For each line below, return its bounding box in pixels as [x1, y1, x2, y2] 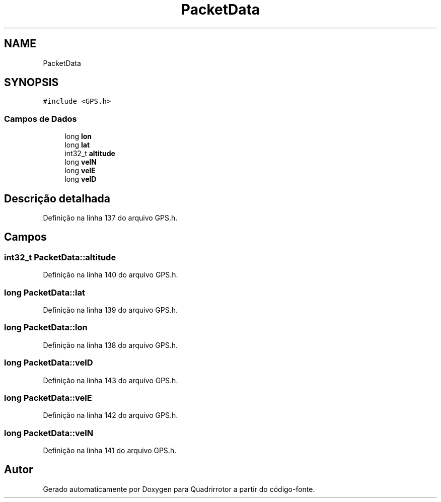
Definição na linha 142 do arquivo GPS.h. [43, 411, 178, 420]
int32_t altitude [64, 149, 115, 158]
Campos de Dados [4, 113, 77, 124]
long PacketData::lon [4, 322, 88, 333]
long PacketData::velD [4, 357, 93, 368]
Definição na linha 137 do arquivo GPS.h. [43, 213, 178, 223]
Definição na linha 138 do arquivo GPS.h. [43, 340, 178, 349]
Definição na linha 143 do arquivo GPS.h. [43, 376, 178, 385]
